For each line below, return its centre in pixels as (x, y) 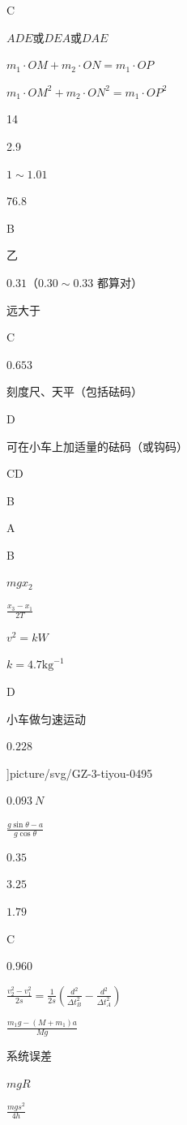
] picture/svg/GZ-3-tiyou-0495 (80, 773)
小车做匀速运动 (46, 718)
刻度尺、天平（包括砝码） (74, 391)
